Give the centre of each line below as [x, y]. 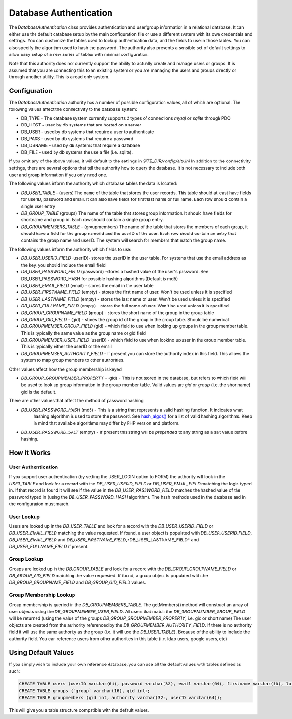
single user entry [38, 206]
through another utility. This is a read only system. [59, 77]
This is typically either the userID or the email [66, 347]
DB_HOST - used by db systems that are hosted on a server [81, 125]
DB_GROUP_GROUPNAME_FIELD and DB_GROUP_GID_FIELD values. [77, 583]
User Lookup [24, 517]
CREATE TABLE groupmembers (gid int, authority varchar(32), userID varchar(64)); [121, 698]
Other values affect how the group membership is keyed [65, 369]
